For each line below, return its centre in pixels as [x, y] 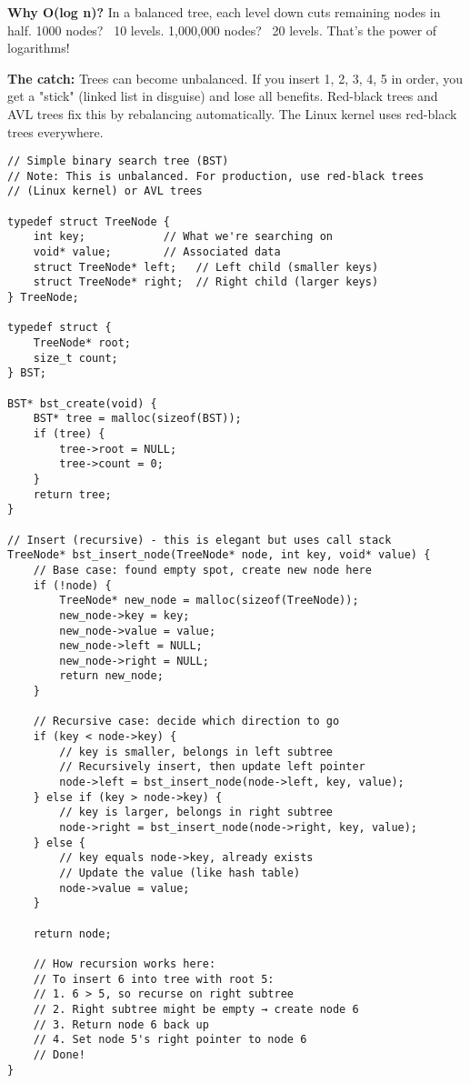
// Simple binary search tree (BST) [118, 161]
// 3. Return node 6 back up [121, 1024]
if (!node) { [72, 585]
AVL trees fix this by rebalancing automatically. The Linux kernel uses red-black [232, 113]
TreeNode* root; [82, 343]
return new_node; [111, 676]
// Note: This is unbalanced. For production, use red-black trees [216, 176]
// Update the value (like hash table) [180, 873]
